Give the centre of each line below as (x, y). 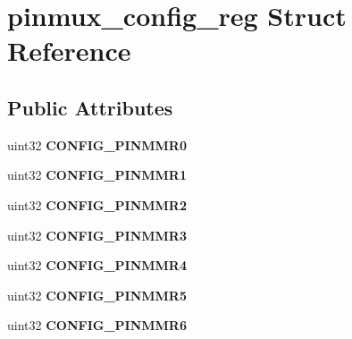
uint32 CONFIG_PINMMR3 (97, 235)
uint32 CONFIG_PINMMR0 (97, 144)
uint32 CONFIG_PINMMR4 (97, 265)
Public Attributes (90, 107)
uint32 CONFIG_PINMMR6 (97, 325)
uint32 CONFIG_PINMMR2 (97, 204)
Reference (69, 51)
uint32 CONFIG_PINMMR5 (97, 295)
